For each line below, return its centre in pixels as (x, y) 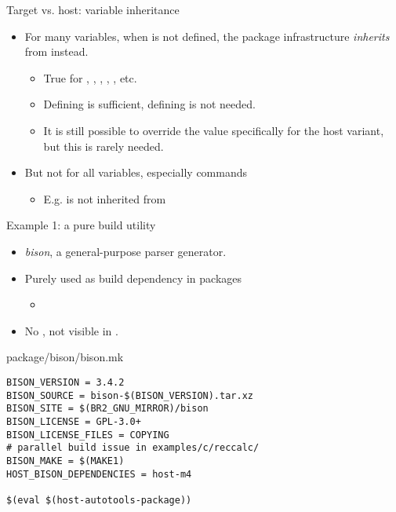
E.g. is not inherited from (105, 198)
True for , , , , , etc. (90, 77)
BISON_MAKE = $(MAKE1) (65, 461)
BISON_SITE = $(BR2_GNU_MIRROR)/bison (107, 409)
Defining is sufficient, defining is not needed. (149, 104)
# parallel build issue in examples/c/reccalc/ (133, 448)
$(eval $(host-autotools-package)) (99, 500)
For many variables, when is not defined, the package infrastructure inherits (207, 36)
